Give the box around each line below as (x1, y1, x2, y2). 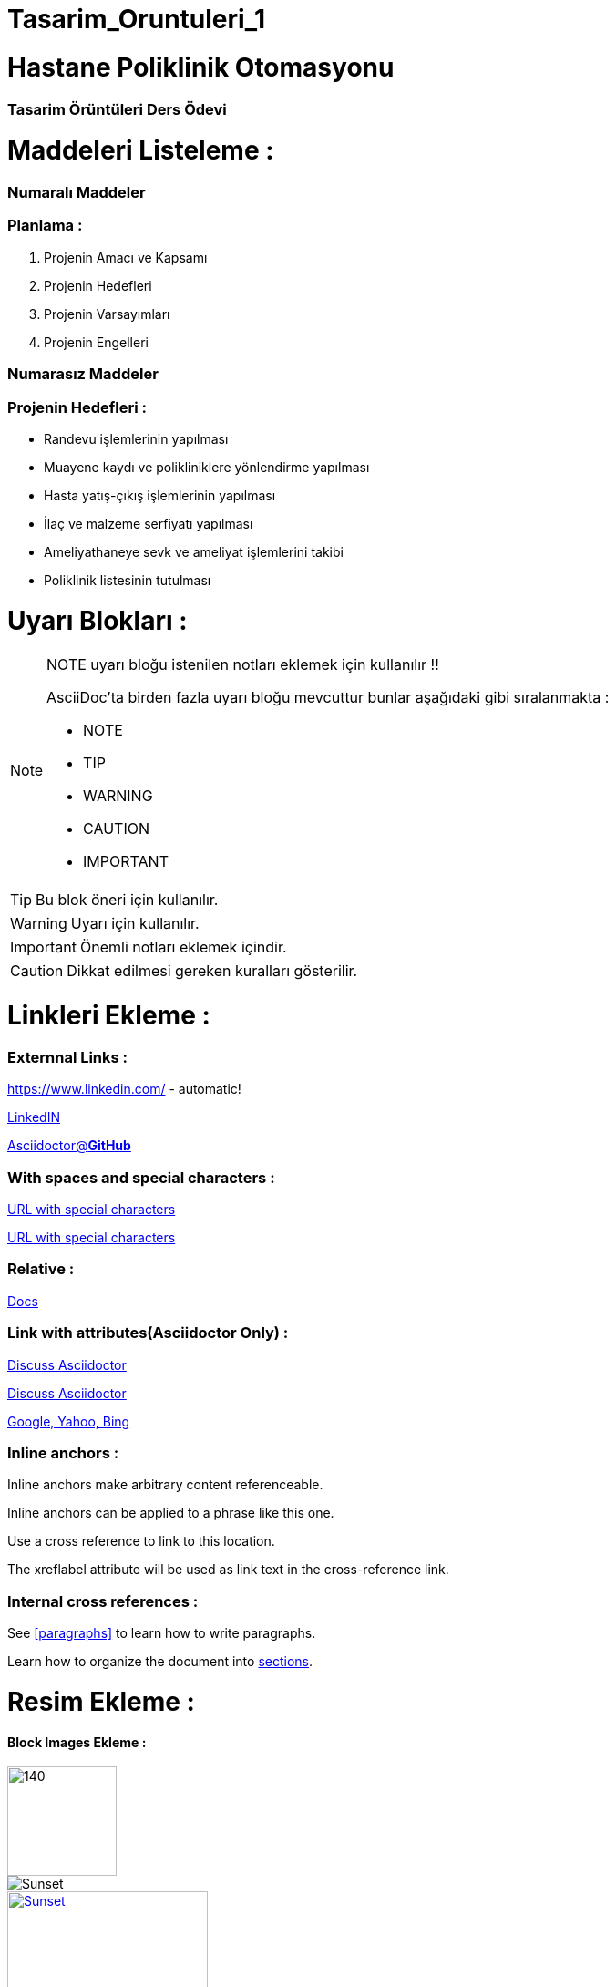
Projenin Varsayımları (44, 305, 170, 322)
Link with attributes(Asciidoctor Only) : (7, 1323, 289, 1343)
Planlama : (7, 216, 83, 235)
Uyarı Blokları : (7, 604, 188, 636)
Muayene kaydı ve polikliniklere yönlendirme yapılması (44, 458, 370, 475)
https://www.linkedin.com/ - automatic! (7, 1081, 241, 1097)
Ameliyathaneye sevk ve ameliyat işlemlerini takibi (44, 543, 344, 560)
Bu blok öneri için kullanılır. (36, 891, 219, 910)
